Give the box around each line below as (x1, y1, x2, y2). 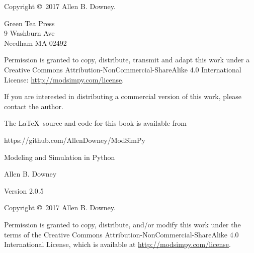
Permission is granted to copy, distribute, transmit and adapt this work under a (4, 54, 250, 65)
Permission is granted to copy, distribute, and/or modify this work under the (4, 219, 241, 229)
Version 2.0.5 (4, 185, 44, 196)
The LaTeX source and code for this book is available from (4, 118, 187, 128)
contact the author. (4, 101, 63, 111)
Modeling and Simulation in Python (4, 151, 115, 162)
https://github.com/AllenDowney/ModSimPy (4, 134, 145, 145)
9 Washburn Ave (4, 28, 55, 38)
